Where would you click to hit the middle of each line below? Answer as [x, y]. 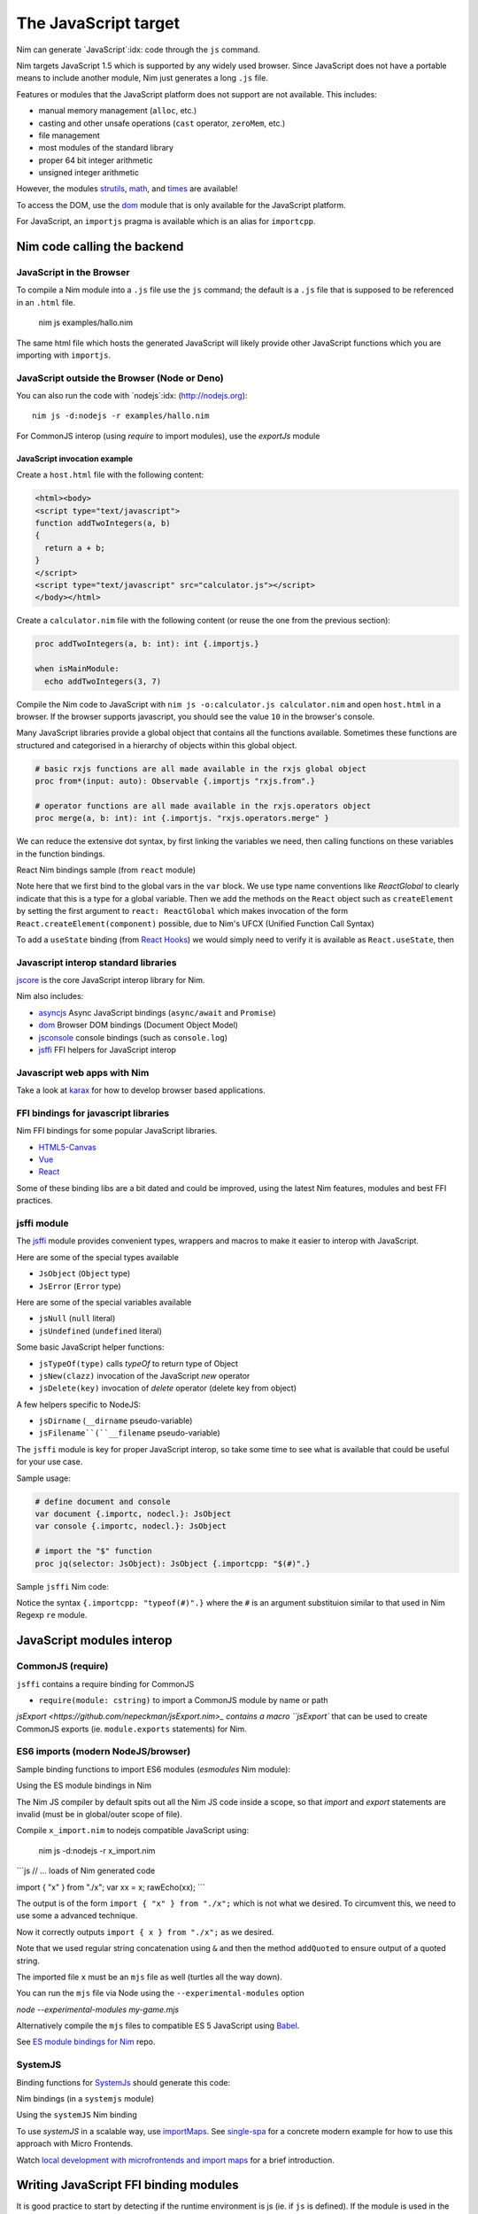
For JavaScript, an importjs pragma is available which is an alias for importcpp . [166, 221]
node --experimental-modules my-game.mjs [98, 2009]
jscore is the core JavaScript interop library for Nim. [111, 980]
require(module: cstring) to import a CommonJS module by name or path [183, 1699]
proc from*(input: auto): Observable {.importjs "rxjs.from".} [175, 781]
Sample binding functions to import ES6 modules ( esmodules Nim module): [154, 1769]
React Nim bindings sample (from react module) [106, 870]
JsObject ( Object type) [85, 1273]
